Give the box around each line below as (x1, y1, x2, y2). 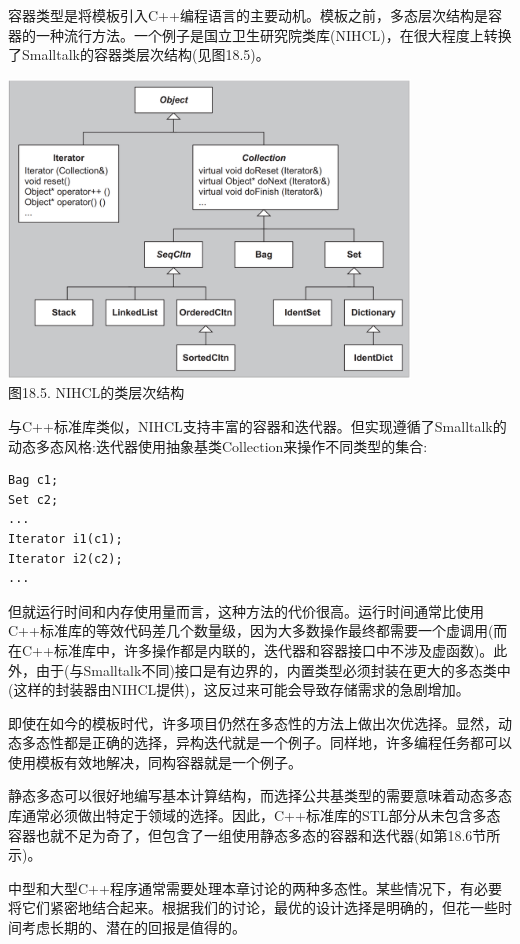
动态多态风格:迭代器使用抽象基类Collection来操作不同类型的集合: (8, 435, 428, 456)
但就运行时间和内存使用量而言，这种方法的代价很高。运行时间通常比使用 (8, 600, 484, 621)
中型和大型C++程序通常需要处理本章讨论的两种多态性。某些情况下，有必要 (8, 877, 502, 898)
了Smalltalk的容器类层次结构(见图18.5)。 (8, 44, 270, 65)
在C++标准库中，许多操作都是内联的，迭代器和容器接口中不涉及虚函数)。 (8, 639, 494, 660)
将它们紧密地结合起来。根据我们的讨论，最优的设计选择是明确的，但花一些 (8, 897, 498, 918)
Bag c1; (8, 473, 59, 488)
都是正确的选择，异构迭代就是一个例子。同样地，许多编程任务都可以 (63, 732, 512, 753)
